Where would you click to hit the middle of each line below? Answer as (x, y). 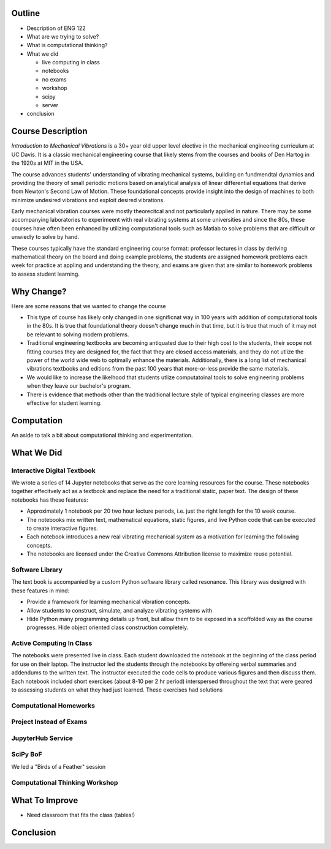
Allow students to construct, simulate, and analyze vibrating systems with (120, 610)
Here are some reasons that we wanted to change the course (89, 306)
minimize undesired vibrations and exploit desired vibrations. (88, 200)
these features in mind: (40, 591)
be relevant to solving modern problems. (78, 334)
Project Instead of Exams (49, 722)
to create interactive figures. (62, 528)
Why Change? (39, 291)
